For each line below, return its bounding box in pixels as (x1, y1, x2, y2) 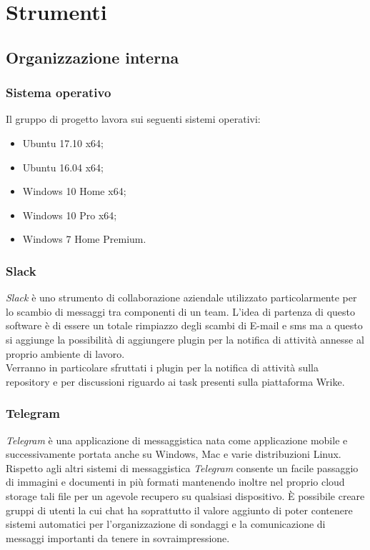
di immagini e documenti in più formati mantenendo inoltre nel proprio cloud (6, 474, 345, 489)
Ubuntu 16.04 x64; (22, 159, 104, 174)
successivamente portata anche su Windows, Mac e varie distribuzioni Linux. (6, 446, 341, 461)
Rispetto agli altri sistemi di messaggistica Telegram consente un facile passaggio (6, 460, 359, 475)
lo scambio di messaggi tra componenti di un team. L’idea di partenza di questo (6, 304, 356, 319)
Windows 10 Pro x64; (22, 207, 117, 222)
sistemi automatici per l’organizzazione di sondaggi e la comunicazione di (6, 516, 326, 531)
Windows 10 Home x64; (22, 184, 126, 199)
